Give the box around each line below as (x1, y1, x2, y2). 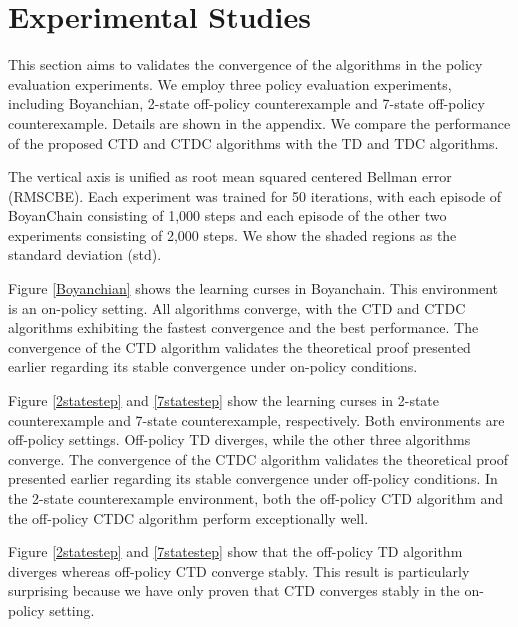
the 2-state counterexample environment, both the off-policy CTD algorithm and (8, 488, 504, 508)
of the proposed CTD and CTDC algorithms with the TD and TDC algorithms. (8, 132, 499, 153)
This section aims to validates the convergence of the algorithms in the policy (8, 54, 483, 75)
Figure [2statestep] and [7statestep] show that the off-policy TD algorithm (8, 541, 463, 562)
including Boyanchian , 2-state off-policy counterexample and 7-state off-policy (8, 93, 485, 114)
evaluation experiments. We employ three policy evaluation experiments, (8, 73, 452, 94)
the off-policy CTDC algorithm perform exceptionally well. (8, 507, 369, 528)
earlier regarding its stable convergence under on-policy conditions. (8, 356, 418, 377)
